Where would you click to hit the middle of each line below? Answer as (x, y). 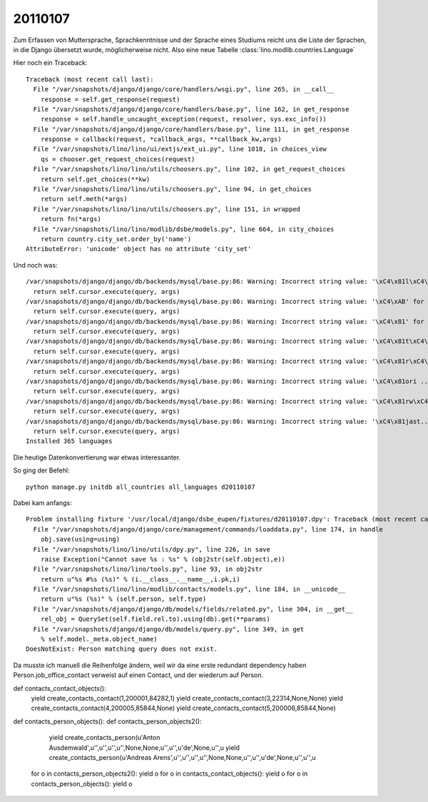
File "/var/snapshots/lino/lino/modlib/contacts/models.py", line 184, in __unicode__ (189, 589)
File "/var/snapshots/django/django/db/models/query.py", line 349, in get (169, 629)
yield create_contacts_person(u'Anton (105, 738)
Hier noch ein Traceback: (50, 63)
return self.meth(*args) (84, 199)
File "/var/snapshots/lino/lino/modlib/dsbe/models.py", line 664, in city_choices (184, 229)
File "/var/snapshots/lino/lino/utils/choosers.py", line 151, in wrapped (167, 209)
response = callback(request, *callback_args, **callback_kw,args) (161, 139)
